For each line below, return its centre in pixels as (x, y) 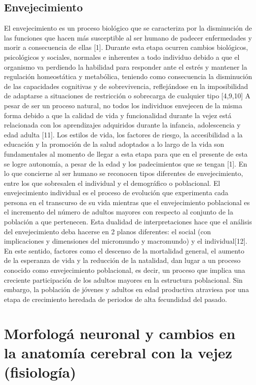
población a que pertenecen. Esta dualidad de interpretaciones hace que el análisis (128, 222)
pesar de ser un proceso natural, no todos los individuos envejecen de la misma (123, 105)
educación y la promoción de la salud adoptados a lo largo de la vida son (114, 144)
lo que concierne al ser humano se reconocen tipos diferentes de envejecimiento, (124, 173)
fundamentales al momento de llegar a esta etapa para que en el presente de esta (126, 153)
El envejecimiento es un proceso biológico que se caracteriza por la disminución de (128, 28)
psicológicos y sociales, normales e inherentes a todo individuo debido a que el (122, 57)
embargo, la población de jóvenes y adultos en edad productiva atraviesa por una (127, 289)
